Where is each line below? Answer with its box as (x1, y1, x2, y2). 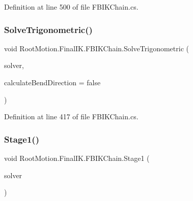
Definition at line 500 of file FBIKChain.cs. (4, 2, 139, 12)
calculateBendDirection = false (4, 77, 101, 87)
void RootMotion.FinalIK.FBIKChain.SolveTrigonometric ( (4, 43, 189, 53)
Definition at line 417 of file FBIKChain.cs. (4, 111, 139, 122)
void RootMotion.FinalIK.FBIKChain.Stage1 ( (4, 153, 150, 163)
